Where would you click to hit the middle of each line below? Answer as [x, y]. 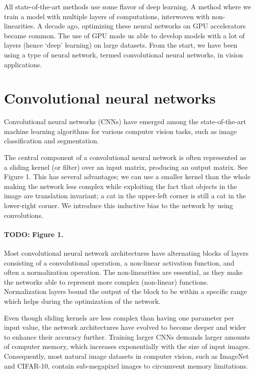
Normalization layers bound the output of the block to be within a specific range [126, 291]
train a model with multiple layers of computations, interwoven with [107, 16]
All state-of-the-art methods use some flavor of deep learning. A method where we [127, 6]
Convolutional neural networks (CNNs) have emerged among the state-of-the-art [125, 121]
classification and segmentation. [52, 141]
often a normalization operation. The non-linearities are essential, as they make [123, 272]
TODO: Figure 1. [34, 234]
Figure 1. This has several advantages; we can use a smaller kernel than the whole [127, 176]
